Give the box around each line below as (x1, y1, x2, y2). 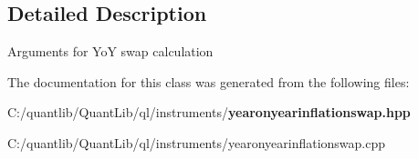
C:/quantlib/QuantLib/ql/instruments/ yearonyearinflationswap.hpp (7, 103, 411, 122)
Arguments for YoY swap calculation (7, 42, 214, 61)
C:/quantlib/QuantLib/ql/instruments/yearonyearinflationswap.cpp (7, 133, 386, 152)
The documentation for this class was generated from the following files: (7, 72, 410, 91)
